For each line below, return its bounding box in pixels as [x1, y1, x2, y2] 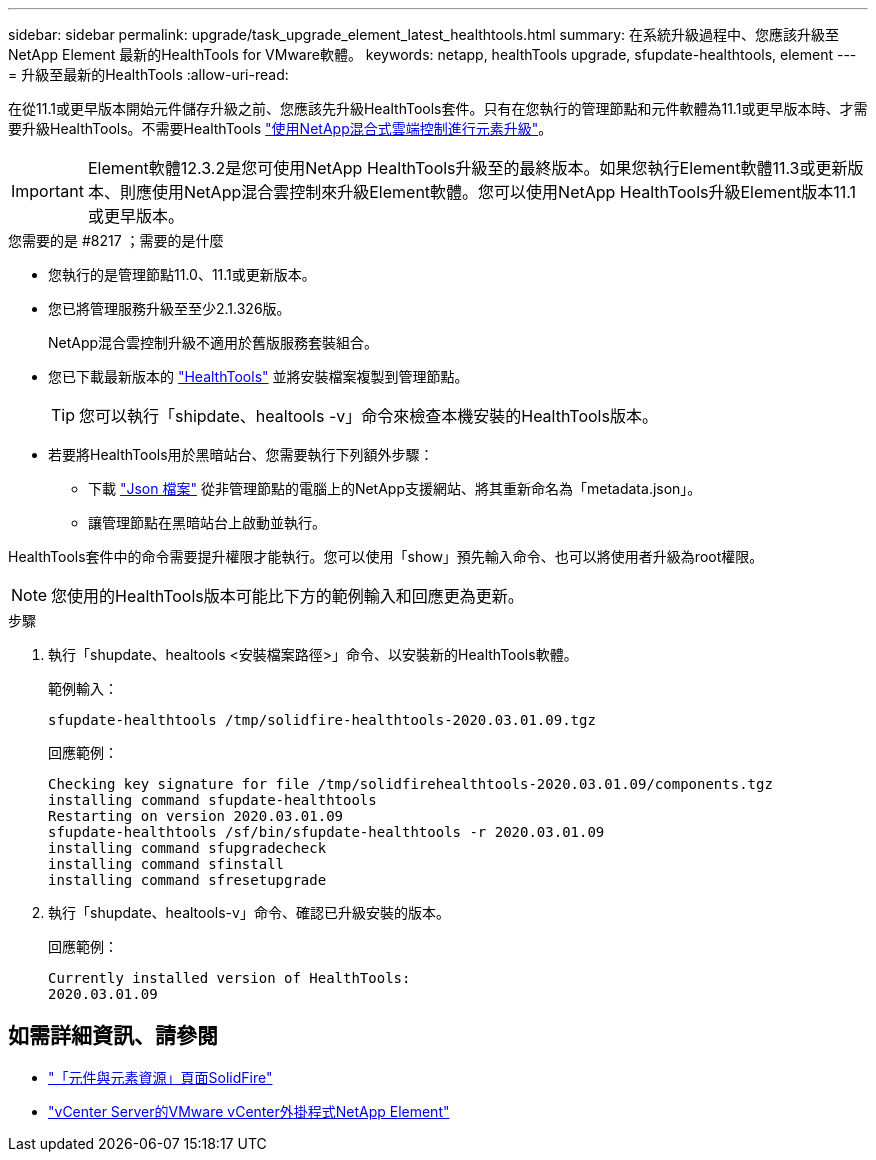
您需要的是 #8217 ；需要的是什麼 [8, 232, 224, 249]
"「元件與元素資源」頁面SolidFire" [48, 1068, 273, 1086]
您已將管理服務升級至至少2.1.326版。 [48, 300, 291, 317]
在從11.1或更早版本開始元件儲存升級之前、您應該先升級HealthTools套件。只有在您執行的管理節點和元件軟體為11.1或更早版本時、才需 [8, 100, 868, 117]
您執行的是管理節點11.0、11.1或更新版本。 [48, 266, 316, 283]
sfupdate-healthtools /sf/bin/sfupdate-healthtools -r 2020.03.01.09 [48, 824, 605, 840]
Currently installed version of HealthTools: [48, 970, 411, 986]
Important [11, 181, 84, 201]
